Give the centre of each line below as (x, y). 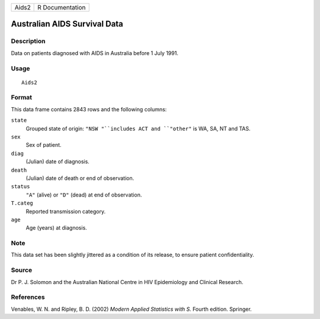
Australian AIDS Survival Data (67, 24)
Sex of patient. (44, 145)
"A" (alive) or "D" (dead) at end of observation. (84, 195)
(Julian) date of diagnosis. (58, 162)
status (20, 187)
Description (28, 41)
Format (22, 98)
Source (22, 270)
